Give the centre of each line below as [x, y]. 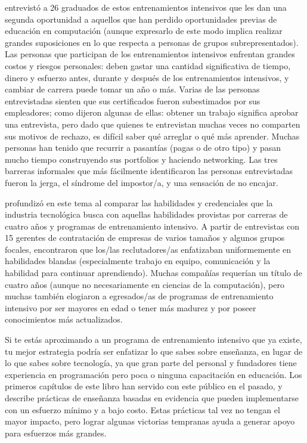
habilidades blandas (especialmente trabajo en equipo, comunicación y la [138, 261]
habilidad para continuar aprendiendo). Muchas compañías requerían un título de [153, 273]
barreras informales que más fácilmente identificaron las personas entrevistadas [149, 171]
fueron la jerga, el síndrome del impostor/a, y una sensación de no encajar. [142, 182]
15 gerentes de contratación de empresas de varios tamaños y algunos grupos [145, 238]
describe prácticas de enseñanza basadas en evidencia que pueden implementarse [152, 398]
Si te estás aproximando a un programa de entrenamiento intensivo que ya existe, [153, 340]
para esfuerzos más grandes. [56, 433]
